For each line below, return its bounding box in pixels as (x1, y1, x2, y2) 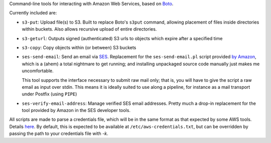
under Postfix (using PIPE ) (22, 91, 77, 97)
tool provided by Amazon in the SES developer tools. (22, 107, 130, 113)
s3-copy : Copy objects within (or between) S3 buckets (22, 44, 137, 50)
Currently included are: (9, 10, 57, 16)
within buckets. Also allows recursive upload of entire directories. (22, 26, 157, 32)
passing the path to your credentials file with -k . (9, 130, 108, 136)
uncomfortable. (22, 68, 54, 74)
